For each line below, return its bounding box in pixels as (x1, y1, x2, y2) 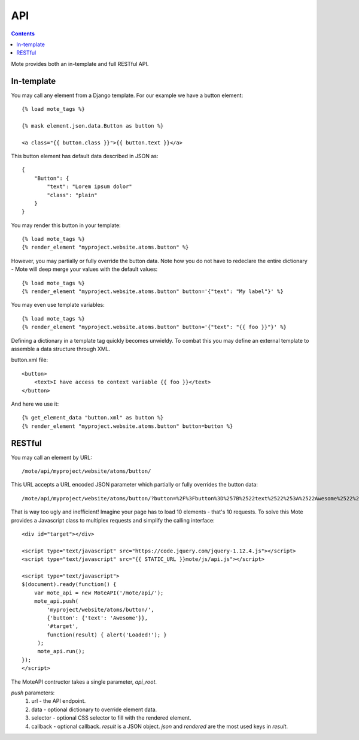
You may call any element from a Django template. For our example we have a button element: (11, 92, 244, 99)
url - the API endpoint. (31, 697, 86, 705)
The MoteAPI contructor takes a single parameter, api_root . (11, 678, 157, 685)
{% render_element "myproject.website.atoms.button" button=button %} (22, 422, 233, 430)
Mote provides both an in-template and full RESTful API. (11, 60, 149, 67)
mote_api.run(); (37, 648, 85, 655)
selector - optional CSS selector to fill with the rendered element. (31, 714, 191, 721)
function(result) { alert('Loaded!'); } (47, 631, 167, 638)
